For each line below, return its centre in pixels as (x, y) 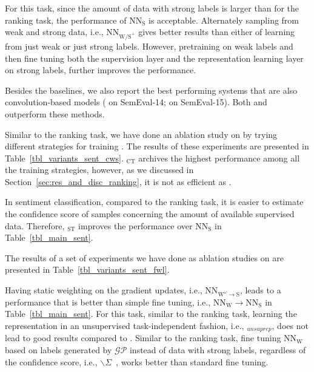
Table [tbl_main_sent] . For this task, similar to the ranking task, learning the (151, 314)
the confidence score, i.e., (51, 361)
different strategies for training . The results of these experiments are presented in (157, 146)
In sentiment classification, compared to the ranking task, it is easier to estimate (154, 202)
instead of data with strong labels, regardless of (218, 350)
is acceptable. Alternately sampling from (224, 20)
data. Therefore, (35, 225)
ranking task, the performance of (66, 20)
